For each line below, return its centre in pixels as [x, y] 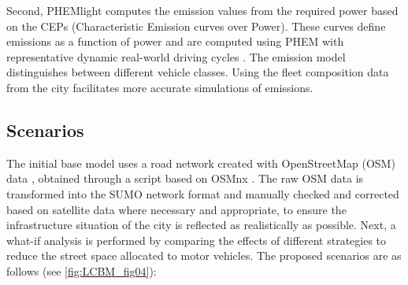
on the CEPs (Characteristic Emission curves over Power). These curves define [196, 26]
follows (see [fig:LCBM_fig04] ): [82, 270]
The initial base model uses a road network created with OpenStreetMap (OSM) [201, 163]
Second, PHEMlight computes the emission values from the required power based [202, 10]
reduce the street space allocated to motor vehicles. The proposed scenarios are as [204, 255]
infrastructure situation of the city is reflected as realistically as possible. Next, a [201, 225]
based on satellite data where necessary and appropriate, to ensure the [176, 209]
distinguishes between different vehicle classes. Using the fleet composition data [198, 72]
